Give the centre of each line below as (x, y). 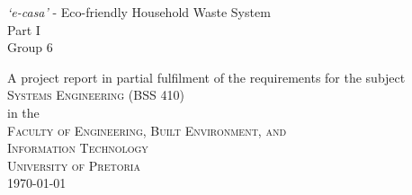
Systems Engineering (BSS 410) (96, 95)
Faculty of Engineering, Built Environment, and (147, 130)
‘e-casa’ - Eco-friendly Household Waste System (139, 12)
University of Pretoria (74, 165)
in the (23, 112)
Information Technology (78, 148)
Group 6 (30, 47)
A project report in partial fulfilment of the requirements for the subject (206, 77)
